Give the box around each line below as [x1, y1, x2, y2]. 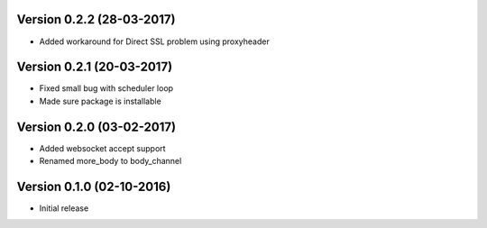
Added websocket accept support [39, 142, 166, 153]
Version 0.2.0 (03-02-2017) [16, 119, 176, 134]
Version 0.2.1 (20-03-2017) [16, 59, 173, 75]
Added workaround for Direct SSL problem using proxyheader [39, 36, 270, 47]
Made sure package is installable [39, 96, 161, 106]
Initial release [39, 203, 89, 214]
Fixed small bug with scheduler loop [39, 83, 174, 94]
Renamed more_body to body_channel [39, 156, 182, 167]
